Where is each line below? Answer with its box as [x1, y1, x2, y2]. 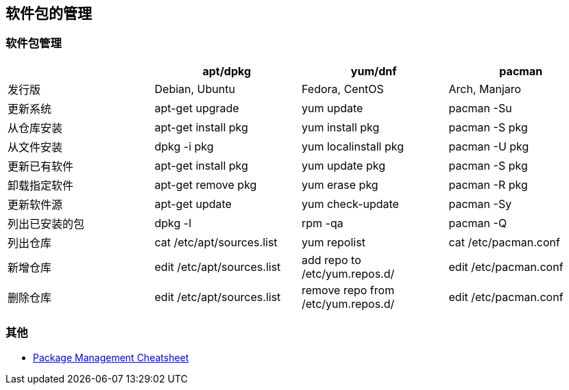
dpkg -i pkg [154, 139, 214, 153]
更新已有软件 [8, 159, 74, 173]
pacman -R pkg [448, 177, 528, 192]
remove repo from [302, 283, 395, 297]
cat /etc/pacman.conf [448, 235, 560, 249]
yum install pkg [302, 120, 380, 134]
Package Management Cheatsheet [33, 351, 189, 363]
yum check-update [302, 196, 399, 211]
